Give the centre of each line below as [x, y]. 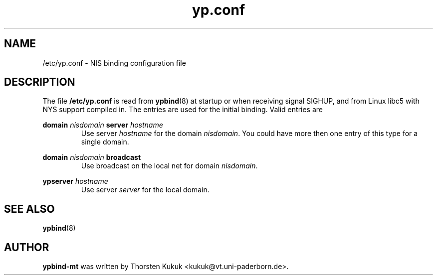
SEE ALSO [29, 209]
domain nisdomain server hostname [103, 125]
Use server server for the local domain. [145, 190]
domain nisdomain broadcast [92, 157]
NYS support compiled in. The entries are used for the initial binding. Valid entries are [183, 110]
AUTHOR [27, 247]
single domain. [105, 142]
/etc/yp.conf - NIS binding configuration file [114, 63]
